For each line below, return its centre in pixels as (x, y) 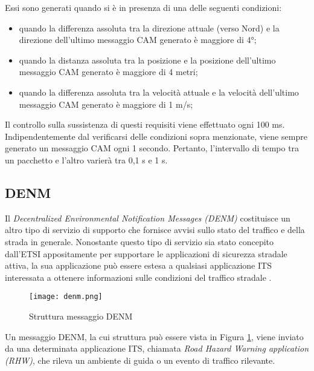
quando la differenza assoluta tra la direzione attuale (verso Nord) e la (149, 28)
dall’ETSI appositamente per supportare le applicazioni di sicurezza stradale (146, 253)
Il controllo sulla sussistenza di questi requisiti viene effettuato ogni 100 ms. (145, 124)
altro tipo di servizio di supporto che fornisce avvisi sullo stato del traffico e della (155, 230)
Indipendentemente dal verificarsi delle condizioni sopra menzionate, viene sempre (156, 136)
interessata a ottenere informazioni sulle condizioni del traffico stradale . (138, 277)
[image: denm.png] (66, 297)
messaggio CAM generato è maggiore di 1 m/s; (106, 104)
